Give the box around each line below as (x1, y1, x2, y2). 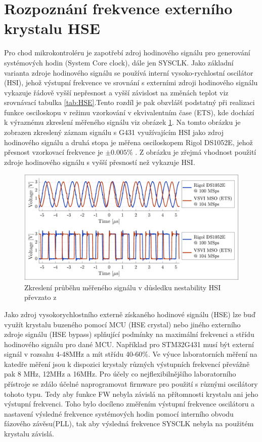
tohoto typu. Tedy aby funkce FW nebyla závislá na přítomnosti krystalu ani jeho (4, 388, 258, 399)
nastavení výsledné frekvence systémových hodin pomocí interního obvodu (4, 408, 234, 419)
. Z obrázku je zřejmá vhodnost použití (135, 147, 256, 157)
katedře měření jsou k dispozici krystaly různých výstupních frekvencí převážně (4, 358, 250, 369)
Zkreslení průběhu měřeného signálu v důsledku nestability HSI (24, 282, 221, 292)
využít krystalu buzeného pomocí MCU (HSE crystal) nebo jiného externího (4, 319, 241, 329)
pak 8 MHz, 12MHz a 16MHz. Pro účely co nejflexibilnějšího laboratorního (4, 368, 236, 379)
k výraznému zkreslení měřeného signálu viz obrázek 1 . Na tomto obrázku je (4, 117, 241, 127)
